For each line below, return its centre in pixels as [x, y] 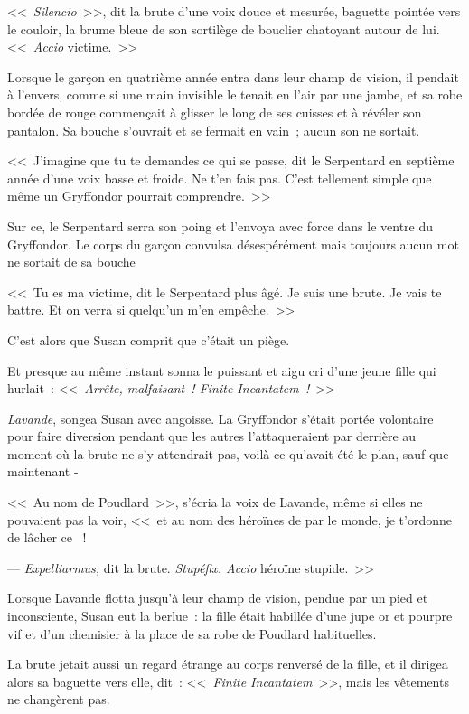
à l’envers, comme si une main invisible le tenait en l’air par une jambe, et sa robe [235, 94]
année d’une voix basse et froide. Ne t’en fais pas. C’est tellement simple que [220, 178]
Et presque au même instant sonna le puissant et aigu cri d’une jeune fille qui [222, 370]
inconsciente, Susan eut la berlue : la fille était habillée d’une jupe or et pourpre [230, 616]
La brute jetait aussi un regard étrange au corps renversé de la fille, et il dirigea [228, 664]
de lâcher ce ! [47, 537]
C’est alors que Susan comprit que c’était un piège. [149, 339]
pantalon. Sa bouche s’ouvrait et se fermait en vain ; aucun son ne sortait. [214, 130]
